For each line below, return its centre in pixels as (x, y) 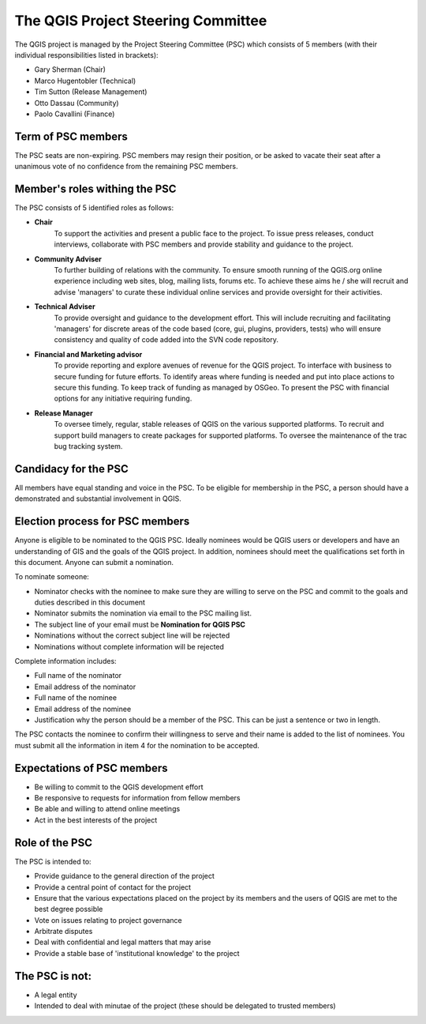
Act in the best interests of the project (96, 820)
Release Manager (64, 413)
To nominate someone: (52, 577)
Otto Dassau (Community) (77, 103)
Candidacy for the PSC (72, 469)
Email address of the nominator (85, 687)
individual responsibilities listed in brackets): (86, 55)
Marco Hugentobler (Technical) (85, 81)
